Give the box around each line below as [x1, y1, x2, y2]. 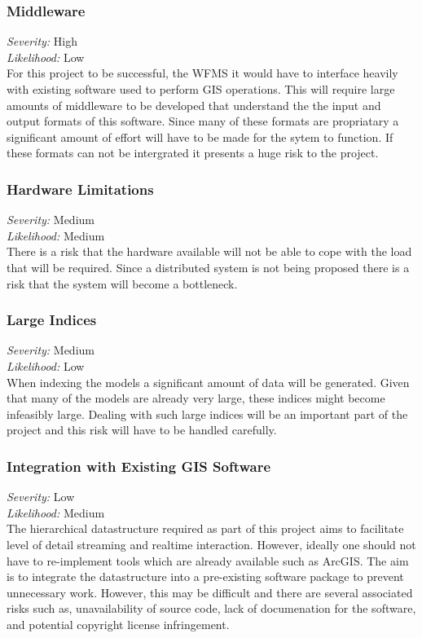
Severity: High [7, 33, 77, 50]
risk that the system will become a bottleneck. [7, 275, 238, 292]
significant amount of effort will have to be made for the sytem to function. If [7, 128, 393, 145]
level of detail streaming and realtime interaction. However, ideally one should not [7, 535, 416, 552]
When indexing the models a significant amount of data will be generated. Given [7, 373, 410, 390]
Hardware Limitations [7, 178, 154, 199]
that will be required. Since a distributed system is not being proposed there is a [7, 258, 410, 275]
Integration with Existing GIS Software [7, 455, 271, 476]
